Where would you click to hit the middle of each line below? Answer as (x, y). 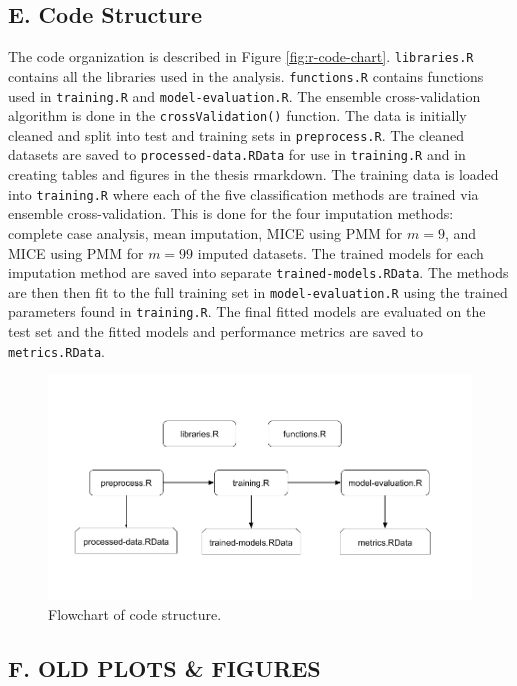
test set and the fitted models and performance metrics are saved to (216, 331)
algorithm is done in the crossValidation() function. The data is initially (237, 115)
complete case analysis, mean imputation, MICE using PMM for (205, 232)
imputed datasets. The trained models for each (340, 252)
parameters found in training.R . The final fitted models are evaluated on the (247, 311)
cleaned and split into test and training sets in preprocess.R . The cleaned (236, 134)
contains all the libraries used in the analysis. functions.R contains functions (246, 75)
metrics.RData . (56, 350)
